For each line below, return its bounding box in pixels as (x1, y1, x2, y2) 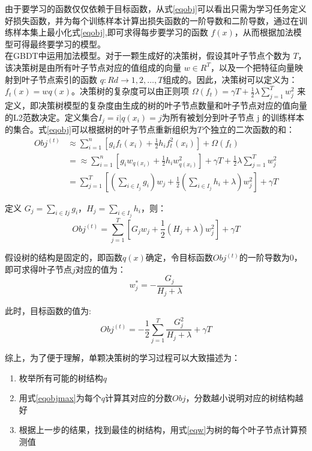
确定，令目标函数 (145, 251, 213, 264)
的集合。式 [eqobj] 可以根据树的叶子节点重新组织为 (5, 123, 197, 135)
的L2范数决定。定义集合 (5, 110, 98, 123)
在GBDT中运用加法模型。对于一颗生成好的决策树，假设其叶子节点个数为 (5, 49, 290, 62)
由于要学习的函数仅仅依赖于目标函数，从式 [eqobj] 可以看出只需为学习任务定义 (5, 2, 307, 14)
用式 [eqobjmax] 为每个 (19, 392, 101, 404)
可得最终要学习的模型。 (13, 37, 106, 50)
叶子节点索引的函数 (21, 73, 97, 85)
